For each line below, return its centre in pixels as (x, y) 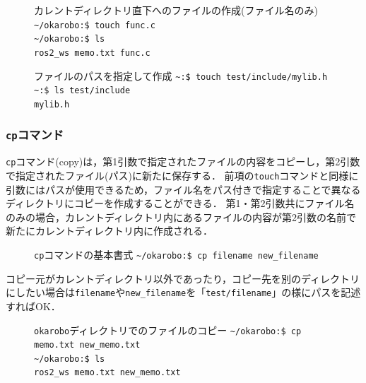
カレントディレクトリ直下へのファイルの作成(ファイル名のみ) (176, 10)
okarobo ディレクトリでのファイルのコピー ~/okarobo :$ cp (168, 330)
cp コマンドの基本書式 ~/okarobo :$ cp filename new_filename (176, 254)
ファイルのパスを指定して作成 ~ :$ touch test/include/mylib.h (181, 75)
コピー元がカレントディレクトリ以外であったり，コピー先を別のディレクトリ (183, 278)
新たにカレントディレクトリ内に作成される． (110, 231)
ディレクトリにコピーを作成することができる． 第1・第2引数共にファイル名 (180, 203)
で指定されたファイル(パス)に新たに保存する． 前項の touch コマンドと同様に (182, 175)
